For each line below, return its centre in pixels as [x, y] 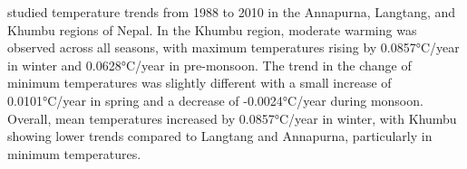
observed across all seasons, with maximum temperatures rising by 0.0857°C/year [233, 47]
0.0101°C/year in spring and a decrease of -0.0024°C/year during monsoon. [215, 100]
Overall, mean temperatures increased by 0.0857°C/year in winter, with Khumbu [232, 118]
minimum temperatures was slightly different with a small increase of [199, 83]
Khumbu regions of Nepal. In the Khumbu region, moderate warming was [212, 29]
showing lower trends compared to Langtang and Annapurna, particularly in [220, 136]
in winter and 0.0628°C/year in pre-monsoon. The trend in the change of [209, 65]
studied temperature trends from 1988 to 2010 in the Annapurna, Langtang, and [232, 12]
